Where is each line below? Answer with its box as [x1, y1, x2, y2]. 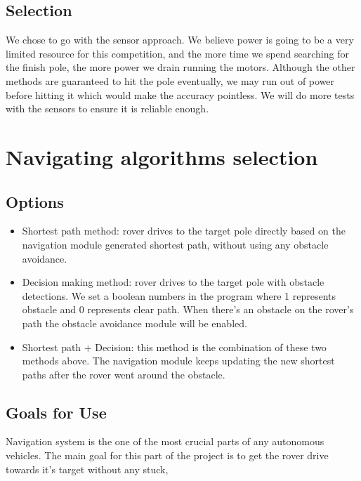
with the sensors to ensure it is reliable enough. [6, 101, 209, 116]
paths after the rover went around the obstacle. [22, 367, 225, 381]
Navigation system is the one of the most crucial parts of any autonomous [6, 434, 324, 449]
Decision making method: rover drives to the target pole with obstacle [22, 275, 324, 289]
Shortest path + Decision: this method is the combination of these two [22, 339, 327, 354]
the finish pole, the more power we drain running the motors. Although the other [6, 60, 355, 74]
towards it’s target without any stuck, [6, 461, 169, 476]
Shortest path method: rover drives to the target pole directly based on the [22, 223, 346, 238]
